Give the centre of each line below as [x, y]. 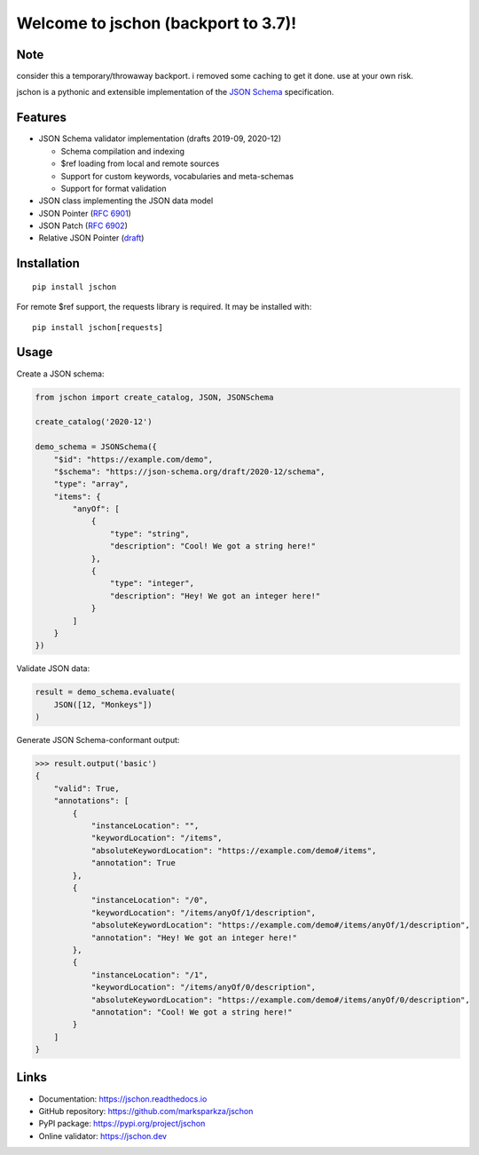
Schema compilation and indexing [123, 151]
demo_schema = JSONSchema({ [96, 447]
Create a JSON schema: [60, 374]
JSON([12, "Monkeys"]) [103, 704]
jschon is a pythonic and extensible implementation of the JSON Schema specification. [175, 92]
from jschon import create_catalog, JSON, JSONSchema [154, 397]
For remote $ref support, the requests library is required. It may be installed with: [164, 307]
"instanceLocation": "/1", [149, 975]
